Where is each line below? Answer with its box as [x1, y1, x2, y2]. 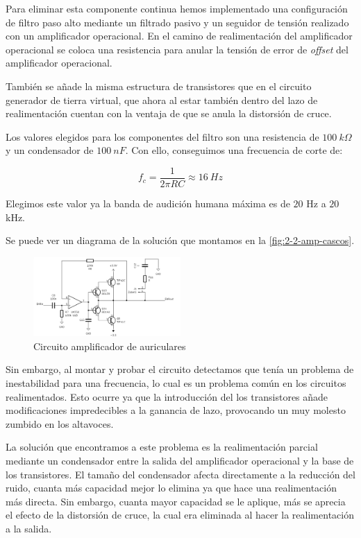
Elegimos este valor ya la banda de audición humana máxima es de [6, 196, 290, 210]
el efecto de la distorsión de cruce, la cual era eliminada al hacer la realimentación [6, 507, 354, 522]
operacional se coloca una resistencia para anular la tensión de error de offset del [6, 42, 349, 56]
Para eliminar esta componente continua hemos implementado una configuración [6, 1, 348, 15]
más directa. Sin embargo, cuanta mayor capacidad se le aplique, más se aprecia [6, 494, 346, 508]
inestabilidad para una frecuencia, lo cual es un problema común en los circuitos [6, 376, 346, 390]
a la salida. [6, 521, 52, 535]
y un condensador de [6, 143, 94, 157]
